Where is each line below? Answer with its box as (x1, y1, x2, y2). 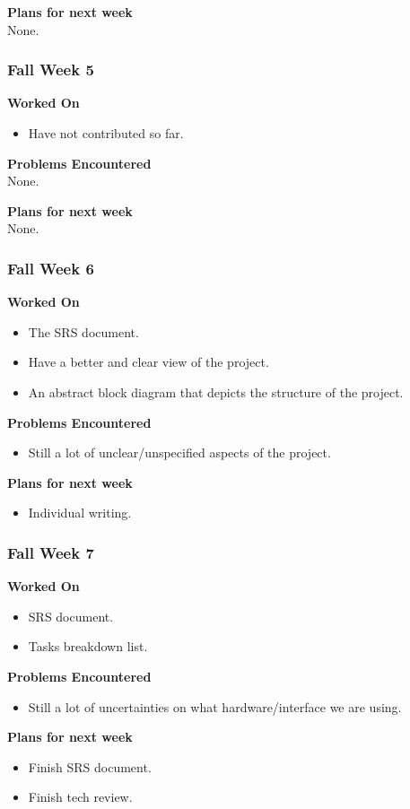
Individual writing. (28, 503, 132, 522)
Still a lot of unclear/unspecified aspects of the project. (28, 443, 331, 462)
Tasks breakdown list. (28, 637, 148, 656)
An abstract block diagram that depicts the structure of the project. (28, 382, 404, 401)
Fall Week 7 (7, 541, 94, 563)
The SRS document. (28, 322, 139, 341)
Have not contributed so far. (28, 124, 184, 142)
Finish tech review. (28, 787, 133, 806)
